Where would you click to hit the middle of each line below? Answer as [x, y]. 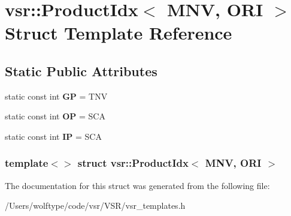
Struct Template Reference [119, 33]
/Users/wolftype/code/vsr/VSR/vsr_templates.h [95, 205]
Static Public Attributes [81, 70]
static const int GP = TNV [56, 96]
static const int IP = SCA [53, 136]
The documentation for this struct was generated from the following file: [137, 185]
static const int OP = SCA [55, 116]
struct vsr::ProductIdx [133, 163]
